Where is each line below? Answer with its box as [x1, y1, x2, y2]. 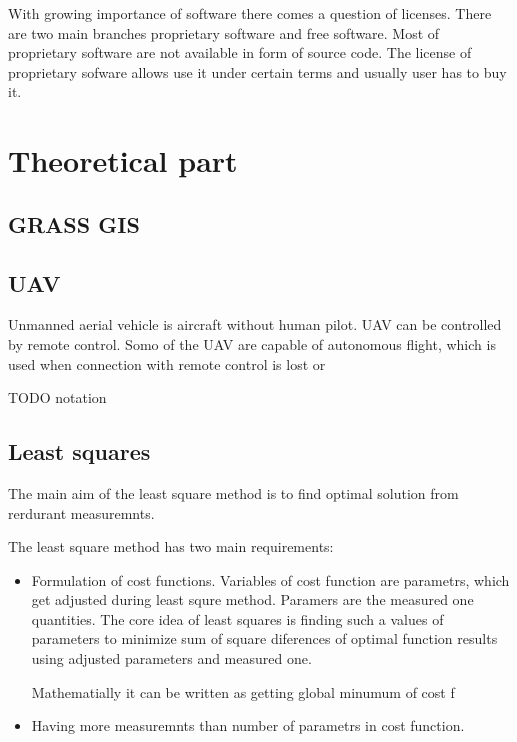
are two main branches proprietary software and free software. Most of [8, 22, 440, 43]
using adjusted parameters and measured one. [31, 648, 312, 669]
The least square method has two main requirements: [8, 536, 334, 557]
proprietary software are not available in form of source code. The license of [8, 42, 472, 63]
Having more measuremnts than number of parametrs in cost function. [31, 715, 465, 736]
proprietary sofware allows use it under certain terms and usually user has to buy [8, 61, 507, 82]
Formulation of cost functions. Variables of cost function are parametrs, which [31, 569, 510, 590]
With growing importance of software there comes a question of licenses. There [8, 3, 492, 23]
